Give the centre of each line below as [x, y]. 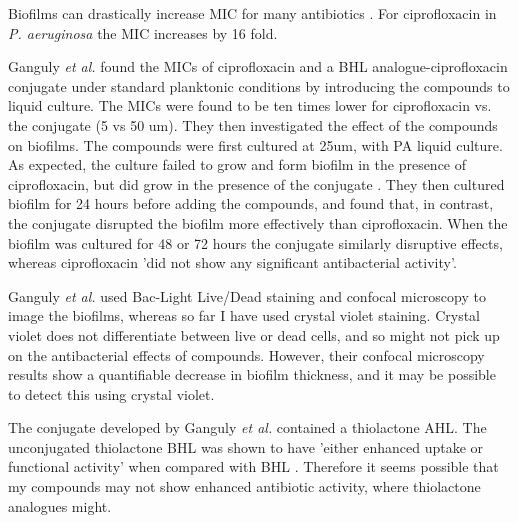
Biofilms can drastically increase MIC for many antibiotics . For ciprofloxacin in [252, 13]
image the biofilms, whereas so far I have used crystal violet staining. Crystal [244, 315]
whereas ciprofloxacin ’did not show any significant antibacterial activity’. [232, 262]
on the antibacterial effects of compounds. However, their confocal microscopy [246, 354]
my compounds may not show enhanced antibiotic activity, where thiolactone [244, 486]
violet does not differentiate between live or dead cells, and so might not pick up [254, 334]
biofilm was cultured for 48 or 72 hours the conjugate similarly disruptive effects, [255, 242]
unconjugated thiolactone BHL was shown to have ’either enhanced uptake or [246, 446]
